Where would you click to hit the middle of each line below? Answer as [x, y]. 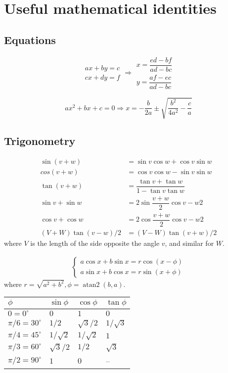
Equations [30, 39]
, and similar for [189, 243]
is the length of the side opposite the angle [95, 243]
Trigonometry [40, 140]
